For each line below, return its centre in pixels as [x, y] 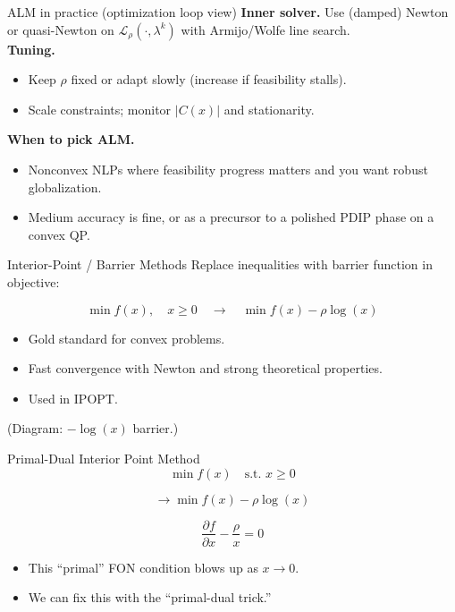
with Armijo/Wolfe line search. [265, 29]
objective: [34, 281]
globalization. [65, 187]
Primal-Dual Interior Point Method [104, 458]
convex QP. [59, 234]
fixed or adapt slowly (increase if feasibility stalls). [209, 79]
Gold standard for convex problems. [126, 338]
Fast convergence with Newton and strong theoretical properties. [205, 368]
